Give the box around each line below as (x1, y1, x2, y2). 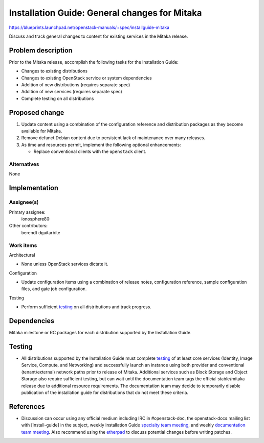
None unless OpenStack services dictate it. (21, 261, 109, 267)
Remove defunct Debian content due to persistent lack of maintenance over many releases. (21, 135, 205, 141)
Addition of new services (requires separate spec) (21, 89, 122, 95)
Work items (9, 242, 37, 248)
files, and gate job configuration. (21, 286, 87, 292)
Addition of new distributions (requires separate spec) (21, 82, 131, 88)
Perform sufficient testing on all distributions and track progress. (21, 304, 152, 310)
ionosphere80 (21, 216, 50, 221)
